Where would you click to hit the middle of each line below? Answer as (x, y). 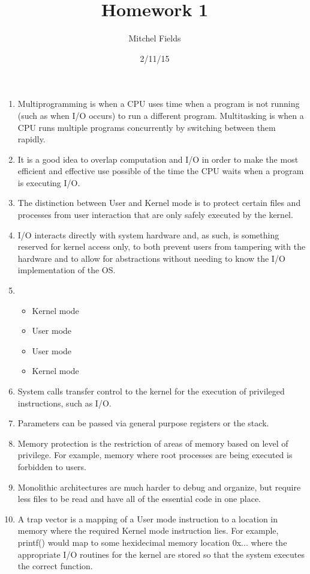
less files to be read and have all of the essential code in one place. (139, 499)
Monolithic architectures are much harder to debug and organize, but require (159, 487)
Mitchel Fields (155, 38)
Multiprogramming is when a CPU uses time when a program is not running (159, 104)
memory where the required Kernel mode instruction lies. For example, (148, 530)
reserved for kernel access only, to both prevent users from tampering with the (162, 246)
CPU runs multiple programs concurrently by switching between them (147, 127)
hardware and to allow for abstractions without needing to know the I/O (151, 258)
